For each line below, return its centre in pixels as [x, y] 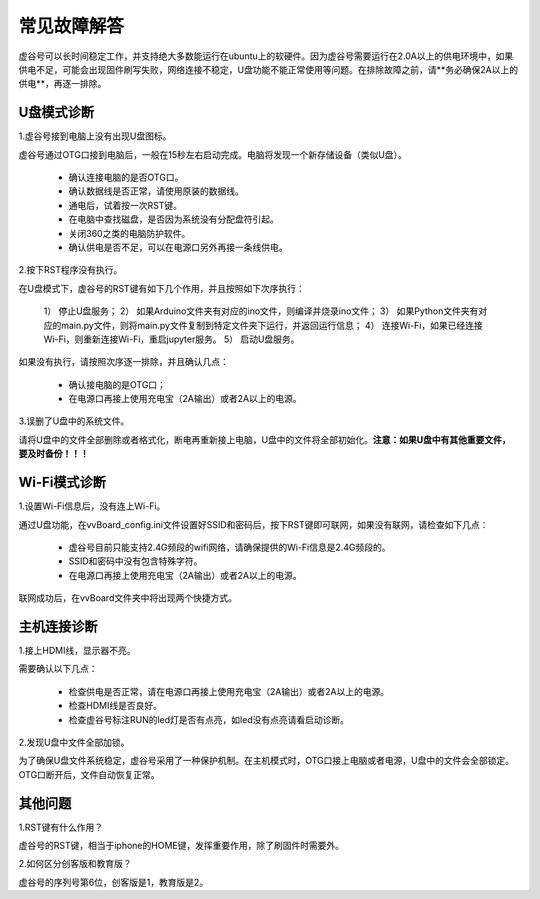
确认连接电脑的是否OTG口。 [126, 177]
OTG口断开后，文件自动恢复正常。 [89, 774]
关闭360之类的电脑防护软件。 [129, 233]
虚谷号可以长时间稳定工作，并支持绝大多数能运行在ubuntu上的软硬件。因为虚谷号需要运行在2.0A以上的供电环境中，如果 [266, 56]
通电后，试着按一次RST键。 [125, 205]
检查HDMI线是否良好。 [115, 706]
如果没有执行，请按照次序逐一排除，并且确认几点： [123, 362]
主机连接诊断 [58, 626]
